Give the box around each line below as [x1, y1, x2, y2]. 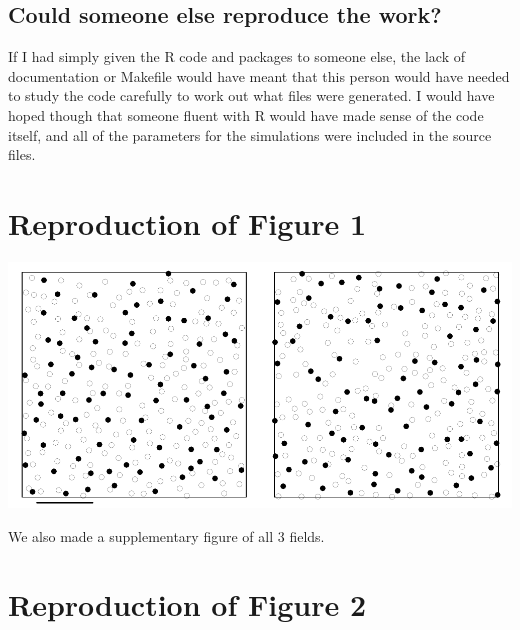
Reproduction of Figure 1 [8, 202, 367, 243]
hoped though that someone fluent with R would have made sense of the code [8, 104, 484, 125]
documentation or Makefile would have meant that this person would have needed [8, 65, 510, 86]
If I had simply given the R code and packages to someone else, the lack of [8, 46, 465, 67]
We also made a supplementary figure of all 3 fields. [8, 525, 325, 546]
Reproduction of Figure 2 [8, 584, 367, 625]
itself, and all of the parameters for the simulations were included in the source [8, 124, 492, 145]
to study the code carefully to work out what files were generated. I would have [8, 85, 495, 106]
